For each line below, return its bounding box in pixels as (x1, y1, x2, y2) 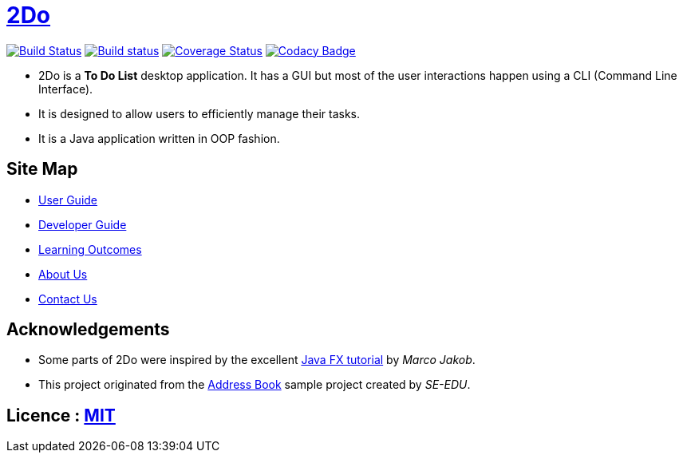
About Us (38, 267, 88, 281)
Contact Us (38, 291, 97, 306)
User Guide (38, 192, 98, 207)
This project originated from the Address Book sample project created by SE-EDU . (38, 378, 471, 392)
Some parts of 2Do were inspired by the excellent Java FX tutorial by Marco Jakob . (38, 353, 476, 367)
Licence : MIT (6, 405, 116, 425)
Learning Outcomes (38, 242, 142, 256)
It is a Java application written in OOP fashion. (38, 131, 280, 145)
